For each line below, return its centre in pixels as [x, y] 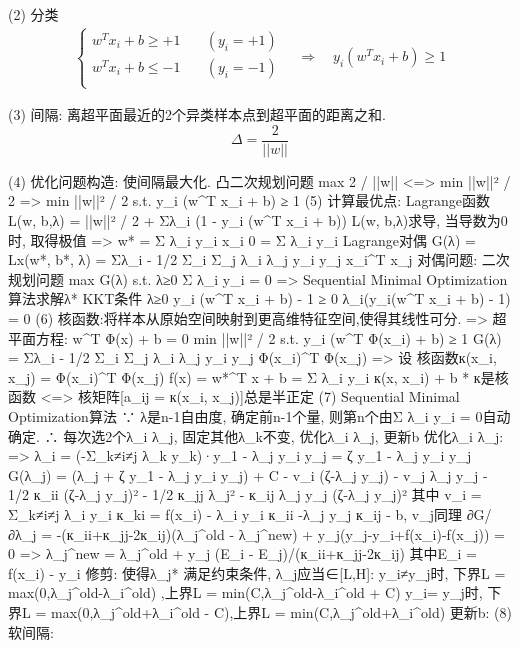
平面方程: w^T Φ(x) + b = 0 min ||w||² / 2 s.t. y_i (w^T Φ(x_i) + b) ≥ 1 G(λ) [255, 337]
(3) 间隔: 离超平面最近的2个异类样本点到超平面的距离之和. [197, 114]
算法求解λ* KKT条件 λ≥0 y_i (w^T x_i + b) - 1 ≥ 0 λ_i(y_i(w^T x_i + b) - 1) [259, 298]
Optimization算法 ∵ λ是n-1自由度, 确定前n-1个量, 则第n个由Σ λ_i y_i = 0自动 [259, 416]
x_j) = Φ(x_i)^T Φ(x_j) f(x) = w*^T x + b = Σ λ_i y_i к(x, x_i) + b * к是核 [258, 376]
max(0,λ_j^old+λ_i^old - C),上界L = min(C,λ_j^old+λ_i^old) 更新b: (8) [281, 611]
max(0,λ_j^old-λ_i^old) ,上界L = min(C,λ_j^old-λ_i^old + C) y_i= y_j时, [245, 592]
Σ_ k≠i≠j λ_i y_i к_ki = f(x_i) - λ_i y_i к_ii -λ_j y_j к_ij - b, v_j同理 [235, 513]
